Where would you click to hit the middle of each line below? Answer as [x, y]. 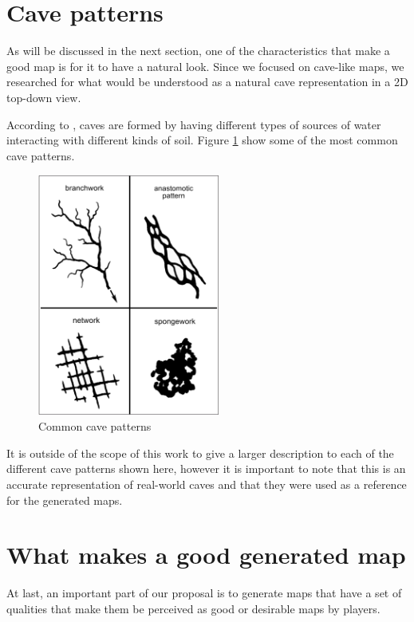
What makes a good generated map [206, 555]
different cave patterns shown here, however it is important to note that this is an [206, 468]
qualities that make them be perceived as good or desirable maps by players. [193, 608]
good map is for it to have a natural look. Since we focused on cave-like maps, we [205, 66]
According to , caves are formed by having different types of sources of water [194, 124]
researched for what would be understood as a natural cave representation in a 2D [207, 82]
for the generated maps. [65, 500]
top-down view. [44, 97]
